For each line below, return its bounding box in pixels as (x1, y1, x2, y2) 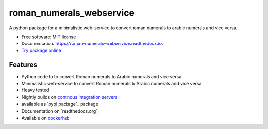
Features (9, 60, 37, 69)
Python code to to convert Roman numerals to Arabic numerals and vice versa (21, 73, 182, 79)
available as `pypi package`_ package (21, 101, 99, 107)
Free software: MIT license (21, 34, 76, 40)
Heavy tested (21, 87, 49, 93)
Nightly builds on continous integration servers (21, 94, 118, 100)
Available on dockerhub (21, 115, 70, 121)
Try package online (21, 47, 62, 53)
